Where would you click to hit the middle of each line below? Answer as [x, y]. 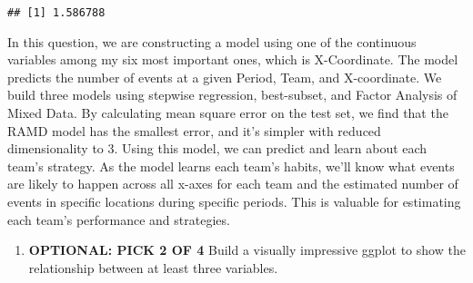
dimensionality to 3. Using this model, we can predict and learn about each [217, 148]
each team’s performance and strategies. [119, 219]
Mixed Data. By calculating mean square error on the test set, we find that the [228, 113]
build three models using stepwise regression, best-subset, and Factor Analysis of [232, 95]
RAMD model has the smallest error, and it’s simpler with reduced [194, 130]
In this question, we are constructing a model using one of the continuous [212, 41]
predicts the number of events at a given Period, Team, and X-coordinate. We [225, 77]
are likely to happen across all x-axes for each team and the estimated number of [233, 184]
